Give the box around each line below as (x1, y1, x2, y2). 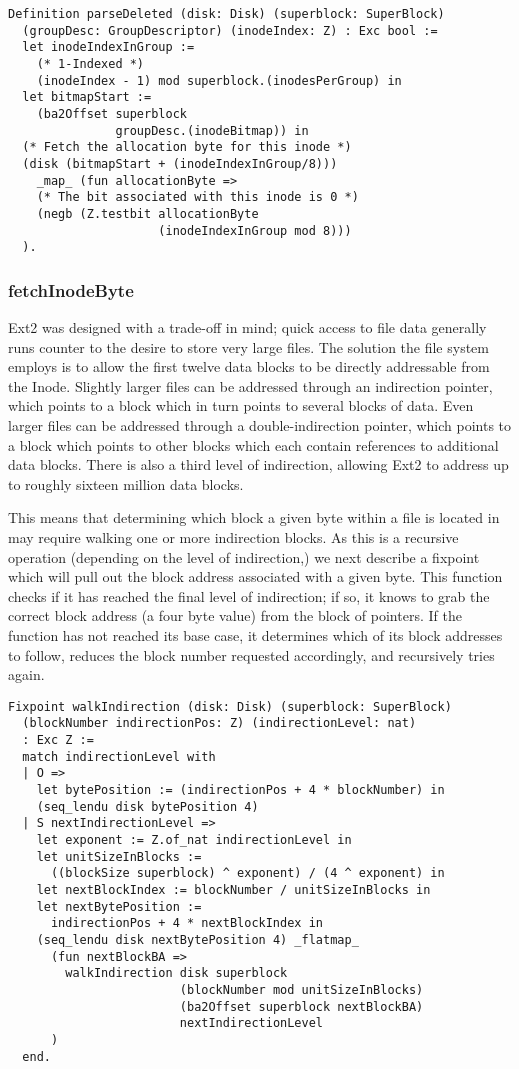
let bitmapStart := (22, 90, 152, 105)
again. (8, 664, 45, 685)
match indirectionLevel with (22, 749, 216, 764)
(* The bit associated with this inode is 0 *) (36, 190, 359, 205)
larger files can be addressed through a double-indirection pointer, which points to (8, 415, 512, 436)
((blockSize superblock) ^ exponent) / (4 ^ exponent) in (50, 866, 445, 881)
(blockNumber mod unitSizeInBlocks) (179, 982, 424, 997)
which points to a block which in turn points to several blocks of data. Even (8, 395, 474, 416)
